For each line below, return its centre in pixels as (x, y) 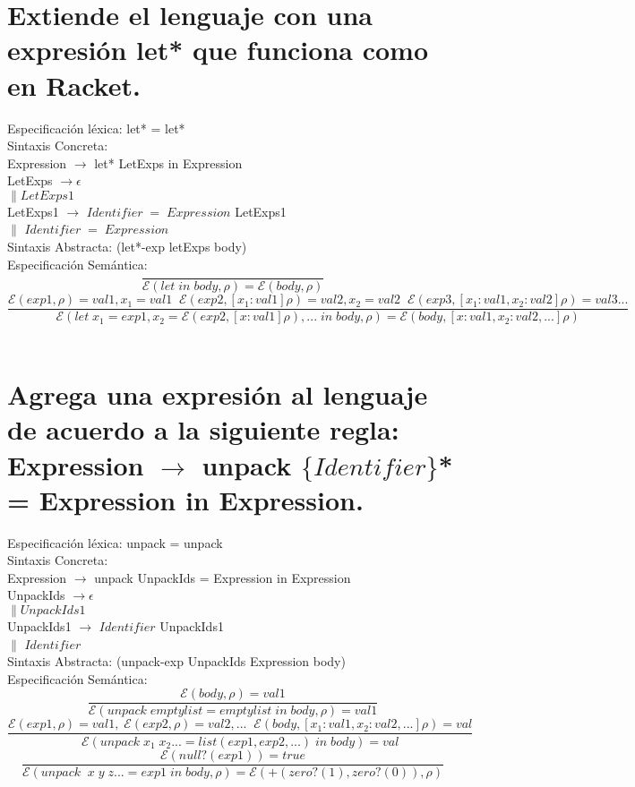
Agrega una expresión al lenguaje (218, 394)
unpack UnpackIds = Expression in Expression (223, 577)
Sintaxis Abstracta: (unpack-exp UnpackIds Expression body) (176, 661)
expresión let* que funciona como (218, 50)
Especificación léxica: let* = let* (96, 128)
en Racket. (74, 85)
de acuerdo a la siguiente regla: (203, 429)
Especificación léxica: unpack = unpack (115, 542)
